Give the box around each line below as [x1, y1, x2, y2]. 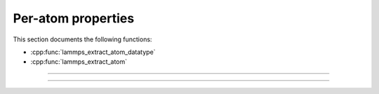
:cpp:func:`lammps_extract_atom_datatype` [30, 48, 156, 56]
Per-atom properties [13, 11, 135, 26]
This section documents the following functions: [13, 35, 152, 43]
